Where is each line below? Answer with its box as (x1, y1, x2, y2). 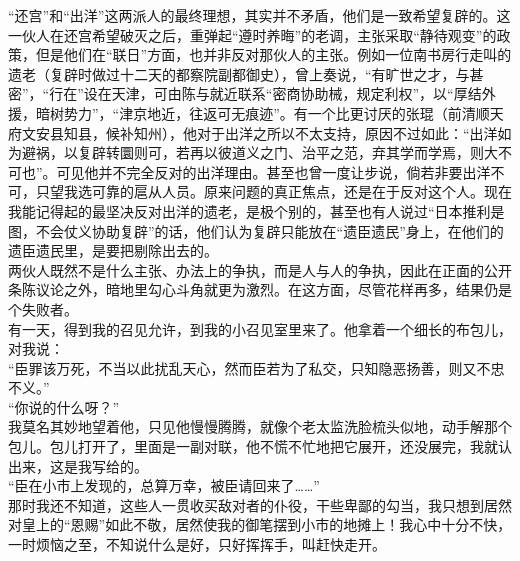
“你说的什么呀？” (8, 396, 120, 417)
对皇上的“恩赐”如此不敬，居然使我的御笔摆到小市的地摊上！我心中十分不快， (8, 514, 512, 535)
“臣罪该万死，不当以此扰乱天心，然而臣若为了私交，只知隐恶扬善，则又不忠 (8, 357, 505, 378)
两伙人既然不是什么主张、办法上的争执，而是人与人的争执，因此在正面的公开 (8, 259, 512, 280)
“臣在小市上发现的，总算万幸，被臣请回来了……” (8, 475, 320, 496)
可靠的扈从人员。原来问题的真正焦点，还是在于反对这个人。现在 (91, 181, 512, 202)
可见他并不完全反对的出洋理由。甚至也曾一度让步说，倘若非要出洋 (56, 161, 491, 182)
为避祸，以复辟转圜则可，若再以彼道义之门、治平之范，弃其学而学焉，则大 (8, 142, 498, 163)
